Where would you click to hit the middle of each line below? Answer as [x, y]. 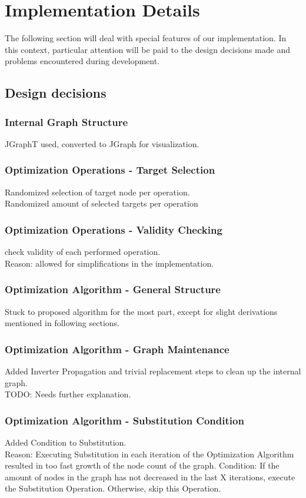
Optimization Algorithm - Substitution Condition [124, 420]
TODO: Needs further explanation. [68, 394]
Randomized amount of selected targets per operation [102, 203]
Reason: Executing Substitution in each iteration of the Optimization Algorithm [149, 454]
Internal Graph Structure [66, 122]
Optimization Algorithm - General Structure [113, 289]
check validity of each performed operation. [83, 252]
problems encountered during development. [82, 61]
